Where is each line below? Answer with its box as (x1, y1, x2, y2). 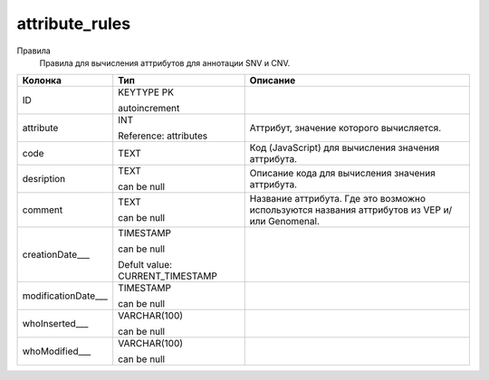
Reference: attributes (118, 129, 208, 142)
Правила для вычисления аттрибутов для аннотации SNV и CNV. (39, 57, 291, 68)
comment (22, 204, 63, 216)
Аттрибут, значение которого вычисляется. (249, 122, 442, 135)
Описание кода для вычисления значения (249, 167, 436, 180)
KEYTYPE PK (118, 86, 174, 99)
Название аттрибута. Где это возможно (249, 193, 426, 205)
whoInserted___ (22, 318, 89, 330)
